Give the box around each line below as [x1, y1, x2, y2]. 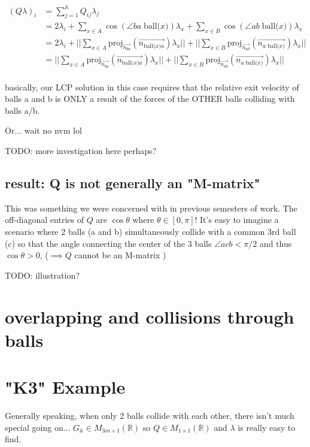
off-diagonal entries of [5, 213, 84, 226]
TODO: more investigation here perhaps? [5, 144, 157, 157]
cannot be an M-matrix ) [74, 249, 166, 261]
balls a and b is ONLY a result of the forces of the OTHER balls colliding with [5, 92, 295, 105]
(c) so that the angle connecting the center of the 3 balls [5, 237, 212, 249]
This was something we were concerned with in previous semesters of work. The [5, 201, 297, 214]
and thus [259, 237, 292, 249]
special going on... [5, 421, 71, 433]
